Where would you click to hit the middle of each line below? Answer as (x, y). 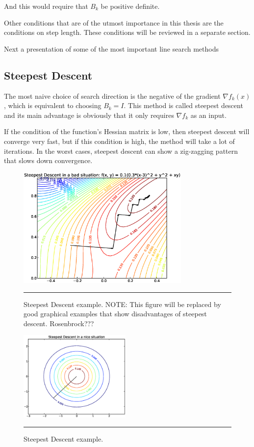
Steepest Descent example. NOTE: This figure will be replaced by (122, 304)
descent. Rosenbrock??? (59, 323)
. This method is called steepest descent (183, 105)
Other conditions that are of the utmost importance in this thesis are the (114, 22)
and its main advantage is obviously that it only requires (89, 115)
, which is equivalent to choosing (53, 105)
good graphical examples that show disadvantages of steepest (115, 314)
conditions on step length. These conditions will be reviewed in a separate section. (127, 32)
